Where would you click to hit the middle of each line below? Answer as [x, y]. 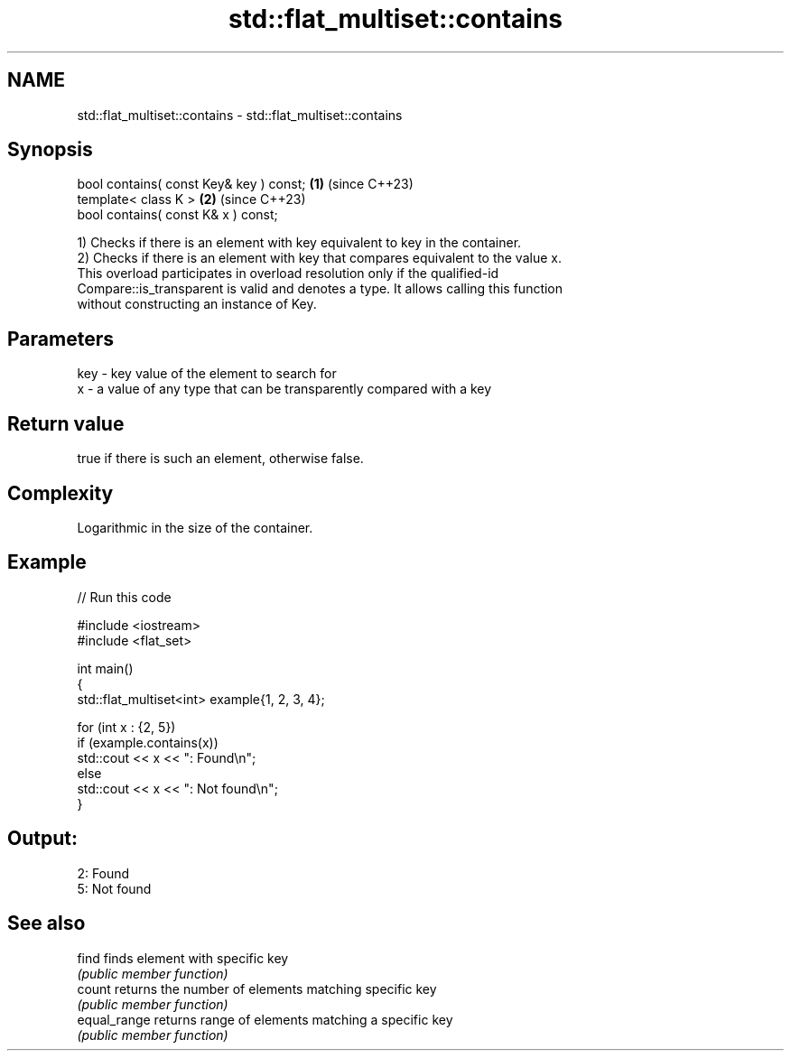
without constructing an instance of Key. [197, 304]
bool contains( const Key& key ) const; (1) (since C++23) [245, 184]
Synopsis [50, 150]
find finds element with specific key [183, 958]
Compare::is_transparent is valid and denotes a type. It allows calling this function [320, 289]
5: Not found [114, 888]
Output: [42, 839]
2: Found [103, 873]
